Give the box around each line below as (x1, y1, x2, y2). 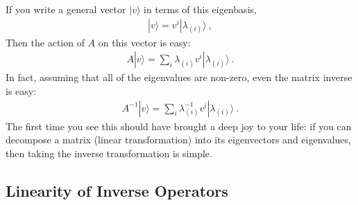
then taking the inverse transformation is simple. (6, 145, 212, 160)
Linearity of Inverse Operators (6, 179, 228, 201)
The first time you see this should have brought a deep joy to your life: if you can (6, 118, 352, 133)
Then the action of (6, 35, 85, 49)
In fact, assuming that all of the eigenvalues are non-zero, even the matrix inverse (6, 70, 352, 84)
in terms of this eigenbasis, (144, 2, 257, 16)
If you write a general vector (6, 2, 126, 16)
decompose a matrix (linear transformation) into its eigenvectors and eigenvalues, (6, 132, 351, 147)
